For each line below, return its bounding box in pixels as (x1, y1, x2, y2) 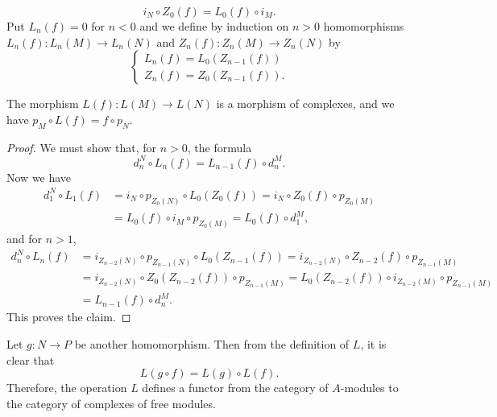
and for (6, 230, 43, 247)
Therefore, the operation (6, 379, 127, 396)
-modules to (340, 379, 399, 396)
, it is (360, 336, 387, 353)
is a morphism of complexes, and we (216, 95, 395, 112)
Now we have (6, 168, 72, 185)
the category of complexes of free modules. (6, 394, 216, 411)
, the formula (187, 138, 252, 155)
